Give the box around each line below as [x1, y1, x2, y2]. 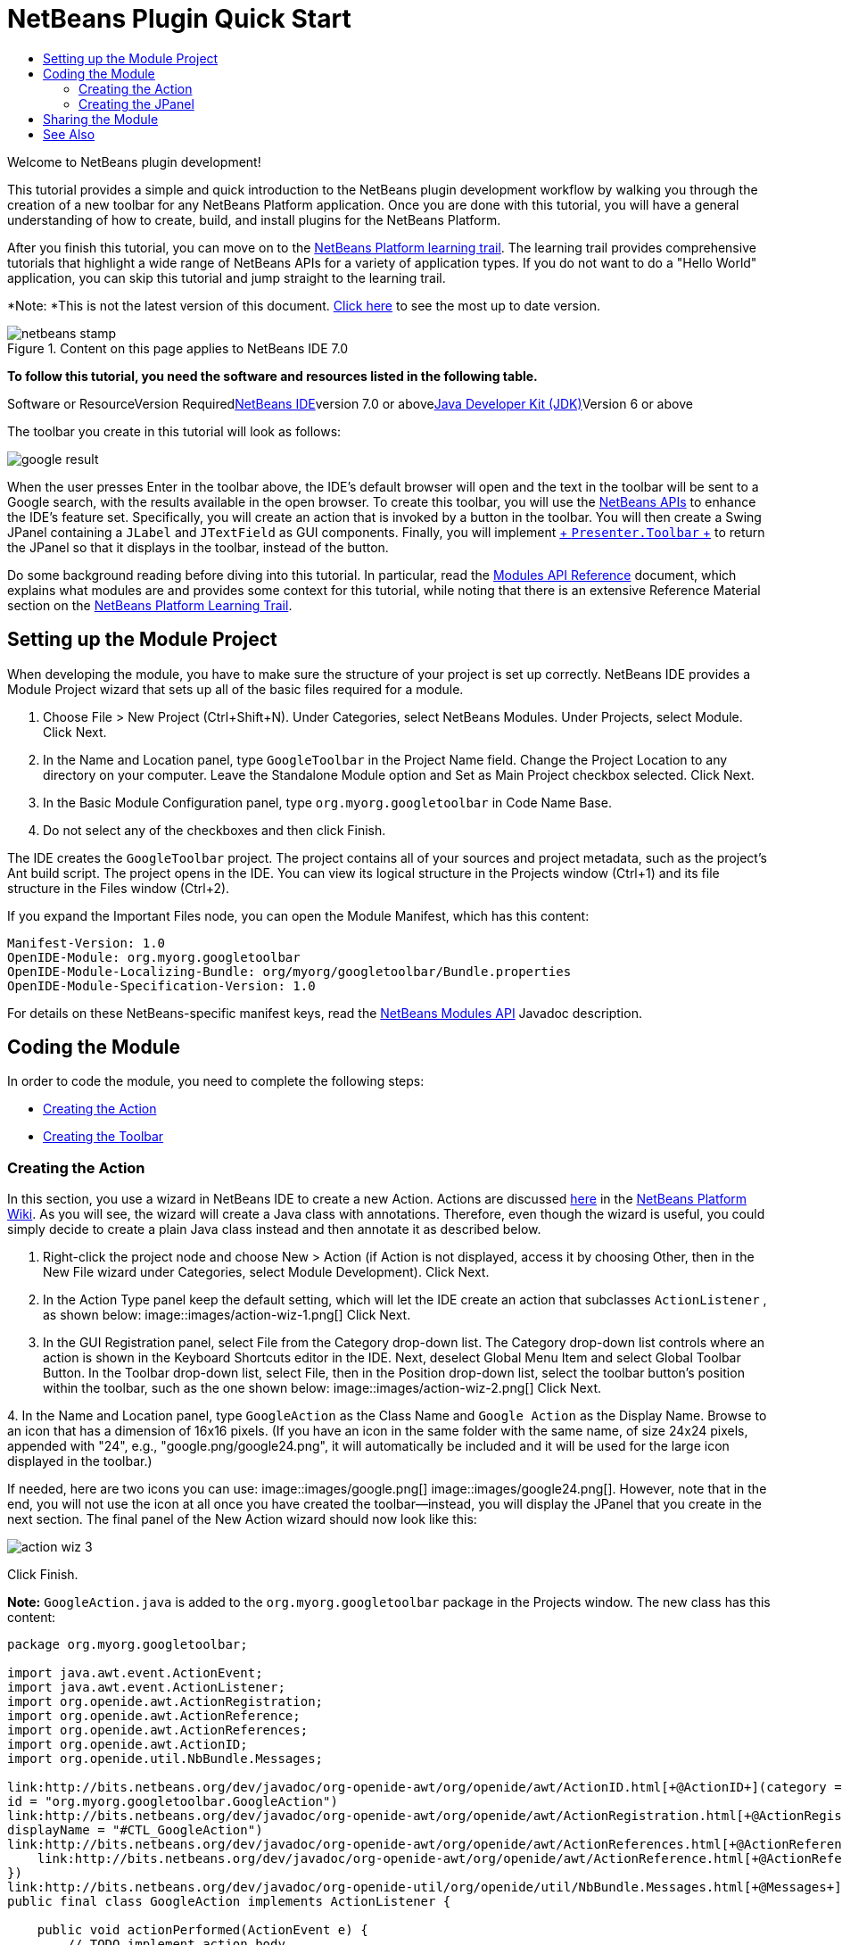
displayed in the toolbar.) [7, 1453, 153, 1469]
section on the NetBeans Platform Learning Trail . [7, 597, 293, 613]
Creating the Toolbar [43, 1129, 164, 1145]
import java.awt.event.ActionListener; [7, 1680, 285, 1695]
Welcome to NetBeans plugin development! [7, 153, 261, 170]
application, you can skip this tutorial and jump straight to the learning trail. [7, 269, 446, 286]
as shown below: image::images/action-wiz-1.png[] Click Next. [43, 1307, 411, 1323]
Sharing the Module [43, 111, 159, 127]
